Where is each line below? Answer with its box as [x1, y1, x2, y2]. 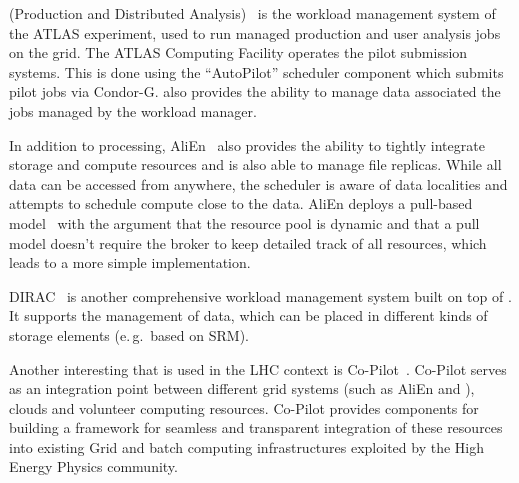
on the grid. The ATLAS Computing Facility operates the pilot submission [9, 42, 468, 63]
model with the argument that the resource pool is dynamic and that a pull [9, 212, 480, 233]
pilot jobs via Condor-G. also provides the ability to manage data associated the [9, 81, 501, 102]
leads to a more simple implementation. [9, 252, 251, 273]
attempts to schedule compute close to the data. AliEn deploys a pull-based [9, 193, 473, 214]
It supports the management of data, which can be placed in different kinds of [9, 305, 488, 326]
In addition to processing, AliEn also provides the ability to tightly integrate [9, 134, 485, 155]
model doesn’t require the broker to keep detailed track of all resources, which [9, 232, 487, 253]
